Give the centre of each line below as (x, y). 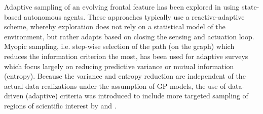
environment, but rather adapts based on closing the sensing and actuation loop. (129, 36)
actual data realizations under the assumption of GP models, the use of (115, 85)
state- (251, 7)
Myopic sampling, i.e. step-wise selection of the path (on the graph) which (119, 46)
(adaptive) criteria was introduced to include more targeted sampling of (137, 96)
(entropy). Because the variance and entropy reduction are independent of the (125, 76)
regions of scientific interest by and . (60, 105)
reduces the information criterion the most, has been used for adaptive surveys (126, 56)
